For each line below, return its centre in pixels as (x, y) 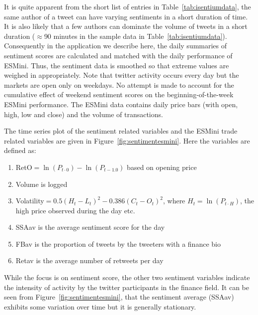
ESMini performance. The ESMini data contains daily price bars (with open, (121, 104)
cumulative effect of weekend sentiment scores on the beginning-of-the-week (119, 94)
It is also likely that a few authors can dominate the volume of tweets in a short (126, 26)
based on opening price (162, 167)
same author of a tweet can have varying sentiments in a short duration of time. (126, 16)
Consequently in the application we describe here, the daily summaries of (116, 46)
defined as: (20, 150)
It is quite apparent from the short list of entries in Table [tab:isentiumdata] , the (128, 6)
